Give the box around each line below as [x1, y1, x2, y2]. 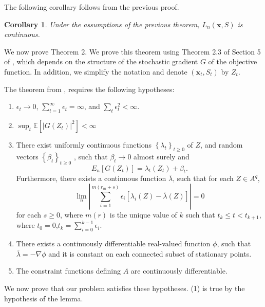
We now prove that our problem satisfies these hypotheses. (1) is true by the [4, 282, 245, 293]
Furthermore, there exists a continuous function [16, 173, 166, 184]
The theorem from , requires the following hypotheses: [4, 83, 175, 94]
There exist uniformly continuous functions [16, 139, 152, 150]
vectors [16, 151, 39, 161]
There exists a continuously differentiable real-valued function [16, 238, 211, 249]
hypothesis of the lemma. [4, 293, 83, 303]
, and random [200, 139, 243, 150]
